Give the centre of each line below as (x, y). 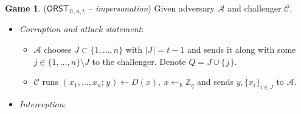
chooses (58, 49)
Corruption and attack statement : (81, 29)
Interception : (43, 104)
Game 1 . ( (26, 8)
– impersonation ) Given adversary (151, 8)
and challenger (254, 8)
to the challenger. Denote (139, 61)
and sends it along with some (241, 49)
